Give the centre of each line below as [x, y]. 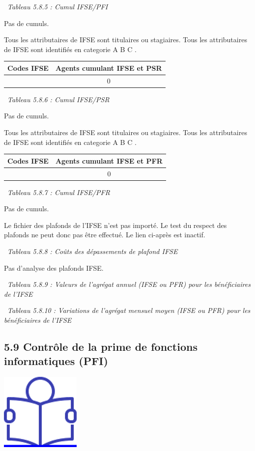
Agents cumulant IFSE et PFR [109, 160]
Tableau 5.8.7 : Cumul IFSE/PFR [59, 192]
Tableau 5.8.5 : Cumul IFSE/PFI [58, 6]
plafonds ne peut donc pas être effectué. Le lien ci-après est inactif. [105, 235]
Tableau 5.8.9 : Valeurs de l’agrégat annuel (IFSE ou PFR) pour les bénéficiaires [129, 284]
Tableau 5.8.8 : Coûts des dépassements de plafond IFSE [93, 251]
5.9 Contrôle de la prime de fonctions [101, 346]
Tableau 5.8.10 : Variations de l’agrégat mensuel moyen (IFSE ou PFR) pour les [129, 310]
